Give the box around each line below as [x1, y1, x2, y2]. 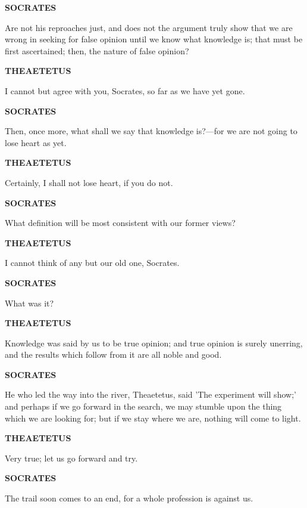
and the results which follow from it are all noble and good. [5, 348, 222, 361]
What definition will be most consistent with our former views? [5, 216, 236, 229]
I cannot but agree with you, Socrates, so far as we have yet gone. [5, 84, 245, 97]
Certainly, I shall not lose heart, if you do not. [5, 176, 173, 188]
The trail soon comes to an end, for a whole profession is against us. [5, 492, 253, 504]
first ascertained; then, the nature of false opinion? [5, 44, 189, 57]
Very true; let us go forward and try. [5, 451, 138, 464]
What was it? [5, 296, 54, 309]
